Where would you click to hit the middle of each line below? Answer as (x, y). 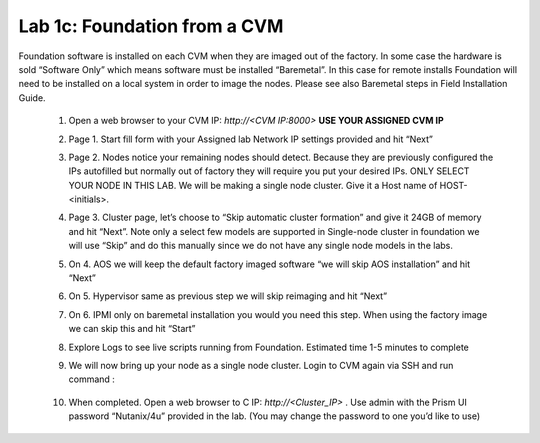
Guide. (32, 97)
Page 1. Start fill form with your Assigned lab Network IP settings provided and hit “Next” (251, 139)
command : (91, 379)
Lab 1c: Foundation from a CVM (151, 26)
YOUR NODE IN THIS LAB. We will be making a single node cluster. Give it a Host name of (253, 185)
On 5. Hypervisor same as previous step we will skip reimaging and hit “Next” (228, 296)
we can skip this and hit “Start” (132, 329)
